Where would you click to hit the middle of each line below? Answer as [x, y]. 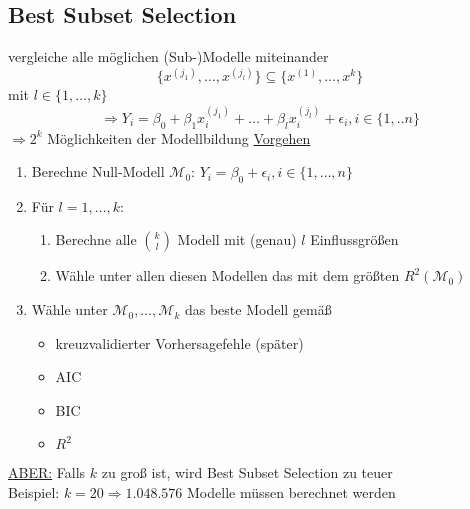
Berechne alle [96, 239]
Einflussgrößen [354, 239]
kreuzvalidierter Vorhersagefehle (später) [179, 342]
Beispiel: [34, 492]
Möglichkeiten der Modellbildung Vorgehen [179, 137]
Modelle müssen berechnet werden [291, 492]
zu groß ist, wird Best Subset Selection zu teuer [247, 472]
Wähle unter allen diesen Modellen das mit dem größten [227, 275]
